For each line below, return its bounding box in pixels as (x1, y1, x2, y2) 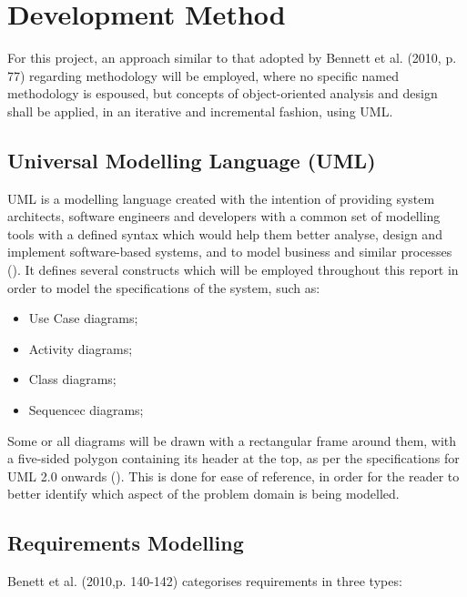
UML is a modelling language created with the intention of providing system (7, 188, 435, 207)
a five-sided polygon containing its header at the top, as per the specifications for (7, 449, 460, 468)
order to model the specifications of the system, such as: (7, 278, 320, 297)
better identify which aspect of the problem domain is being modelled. (7, 484, 400, 503)
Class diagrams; (28, 369, 117, 389)
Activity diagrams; (28, 339, 133, 358)
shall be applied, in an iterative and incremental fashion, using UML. (7, 101, 393, 120)
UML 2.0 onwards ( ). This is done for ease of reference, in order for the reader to (7, 466, 460, 485)
